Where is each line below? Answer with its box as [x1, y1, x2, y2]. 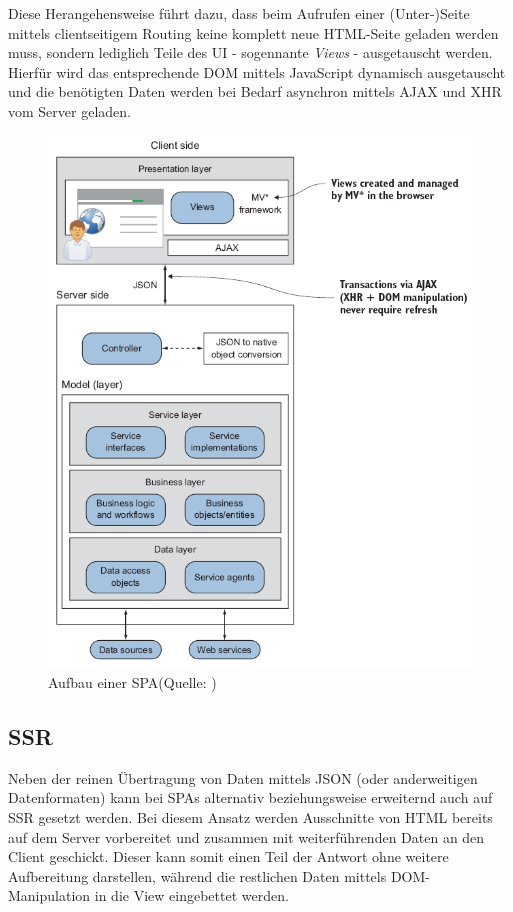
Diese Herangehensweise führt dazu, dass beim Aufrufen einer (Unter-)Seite [8, 3, 470, 23]
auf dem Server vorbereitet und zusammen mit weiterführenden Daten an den [8, 826, 485, 847]
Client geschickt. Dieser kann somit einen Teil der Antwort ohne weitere [8, 846, 449, 867]
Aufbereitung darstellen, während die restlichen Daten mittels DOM [8, 865, 426, 886]
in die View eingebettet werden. [94, 885, 289, 906]
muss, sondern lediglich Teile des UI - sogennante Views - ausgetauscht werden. [8, 42, 493, 63]
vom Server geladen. [8, 100, 131, 121]
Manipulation [8, 885, 91, 906]
